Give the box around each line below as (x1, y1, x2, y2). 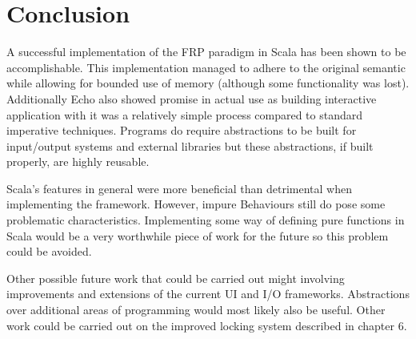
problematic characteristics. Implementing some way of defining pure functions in (6, 212, 405, 228)
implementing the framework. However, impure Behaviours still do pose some (6, 196, 386, 212)
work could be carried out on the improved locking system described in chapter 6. (6, 317, 407, 333)
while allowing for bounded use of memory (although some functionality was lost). (6, 75, 410, 91)
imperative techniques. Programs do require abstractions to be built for (6, 122, 357, 139)
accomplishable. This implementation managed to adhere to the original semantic (6, 59, 406, 75)
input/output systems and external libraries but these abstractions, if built (6, 137, 374, 154)
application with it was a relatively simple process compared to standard (6, 106, 363, 123)
